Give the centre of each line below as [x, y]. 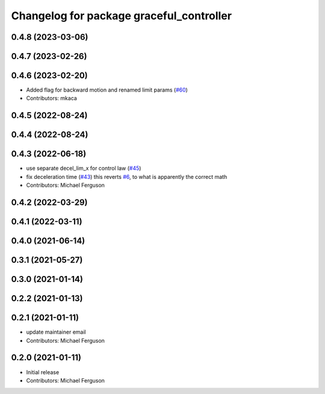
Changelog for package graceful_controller [121, 16]
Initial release [43, 372]
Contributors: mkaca [52, 98]
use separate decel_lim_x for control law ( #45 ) [84, 168]
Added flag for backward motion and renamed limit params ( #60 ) [107, 90]
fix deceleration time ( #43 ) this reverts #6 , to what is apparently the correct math [127, 177]
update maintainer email [56, 332]
